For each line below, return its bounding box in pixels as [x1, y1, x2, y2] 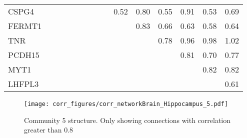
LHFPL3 [8, 78, 39, 89]
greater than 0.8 [24, 124, 73, 135]
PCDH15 [8, 49, 39, 60]
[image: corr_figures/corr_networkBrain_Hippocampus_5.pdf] [24, 100, 228, 107]
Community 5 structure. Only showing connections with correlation [24, 114, 231, 125]
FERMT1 [8, 20, 42, 31]
